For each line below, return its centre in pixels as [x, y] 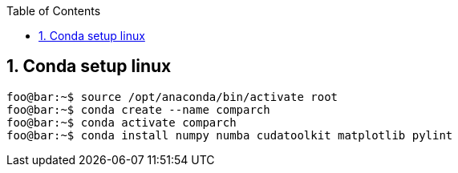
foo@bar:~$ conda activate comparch [122, 122]
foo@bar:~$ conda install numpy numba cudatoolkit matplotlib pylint [230, 135]
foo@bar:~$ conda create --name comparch [138, 109]
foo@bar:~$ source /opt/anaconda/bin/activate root [172, 97]
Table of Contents [54, 11]
